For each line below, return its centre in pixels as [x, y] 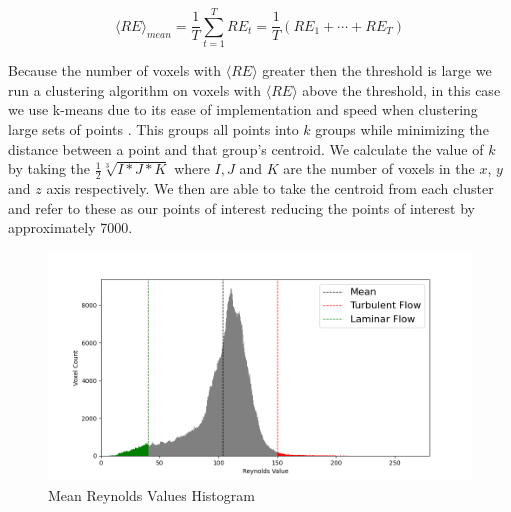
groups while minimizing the [402, 128]
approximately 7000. [70, 227]
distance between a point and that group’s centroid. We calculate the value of [246, 148]
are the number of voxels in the [379, 168]
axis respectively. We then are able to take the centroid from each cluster [270, 187]
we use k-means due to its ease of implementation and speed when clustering [243, 109]
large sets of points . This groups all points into [153, 128]
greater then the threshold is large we [377, 70]
